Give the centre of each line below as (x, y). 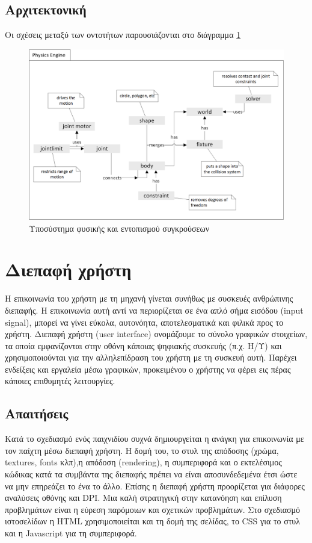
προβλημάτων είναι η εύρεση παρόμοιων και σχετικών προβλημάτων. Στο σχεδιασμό (153, 509)
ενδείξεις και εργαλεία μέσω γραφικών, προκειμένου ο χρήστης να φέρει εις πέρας (148, 369)
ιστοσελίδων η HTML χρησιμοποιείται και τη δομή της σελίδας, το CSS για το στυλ (153, 521)
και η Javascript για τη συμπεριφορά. (71, 533)
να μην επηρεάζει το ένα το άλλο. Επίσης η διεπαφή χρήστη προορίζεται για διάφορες (155, 486)
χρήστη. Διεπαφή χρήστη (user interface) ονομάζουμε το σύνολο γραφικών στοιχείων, (156, 334)
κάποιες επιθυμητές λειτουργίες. (60, 381)
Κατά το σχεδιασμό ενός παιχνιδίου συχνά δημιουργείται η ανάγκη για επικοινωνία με (154, 439)
